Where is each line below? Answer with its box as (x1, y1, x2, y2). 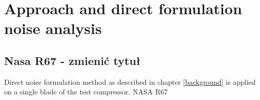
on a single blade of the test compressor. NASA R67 (4, 86, 168, 97)
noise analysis (4, 18, 102, 39)
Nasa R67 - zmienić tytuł (4, 52, 141, 68)
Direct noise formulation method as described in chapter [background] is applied (4, 76, 256, 87)
